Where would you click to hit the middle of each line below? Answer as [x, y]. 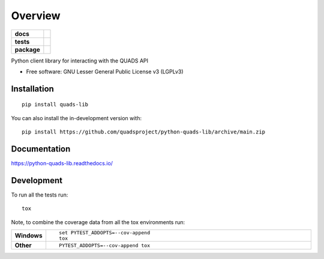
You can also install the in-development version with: [76, 118]
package [27, 49]
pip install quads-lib [55, 105]
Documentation [41, 149]
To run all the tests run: [40, 195]
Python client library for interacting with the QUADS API [80, 61]
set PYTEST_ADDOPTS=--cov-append [104, 233]
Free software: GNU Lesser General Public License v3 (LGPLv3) [105, 72]
